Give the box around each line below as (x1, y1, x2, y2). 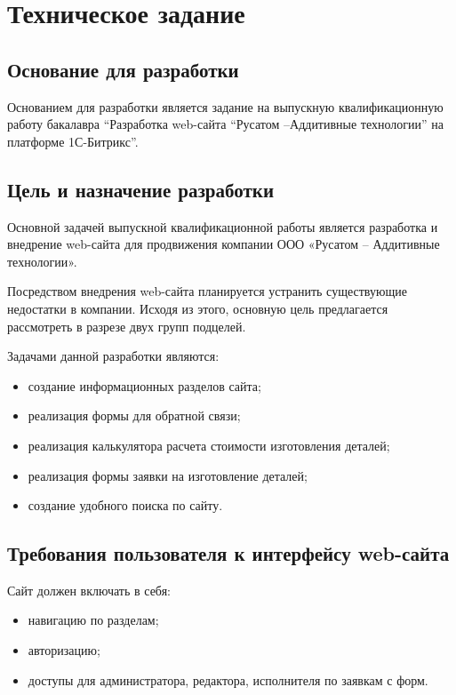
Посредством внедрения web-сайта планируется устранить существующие (7, 282, 407, 300)
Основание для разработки (7, 55, 239, 83)
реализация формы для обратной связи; (28, 406, 241, 425)
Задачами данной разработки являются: (7, 347, 220, 365)
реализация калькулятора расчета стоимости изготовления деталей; (28, 435, 390, 454)
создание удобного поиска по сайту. (28, 496, 223, 515)
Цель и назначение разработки (7, 175, 275, 203)
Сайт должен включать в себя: (7, 580, 171, 599)
